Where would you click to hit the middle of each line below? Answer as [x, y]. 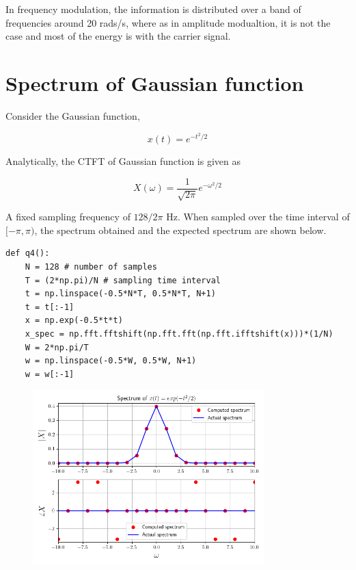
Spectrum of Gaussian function [155, 82]
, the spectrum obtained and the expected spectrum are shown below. [180, 230]
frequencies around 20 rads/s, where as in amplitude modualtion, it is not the [168, 22]
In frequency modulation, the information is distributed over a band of [153, 9]
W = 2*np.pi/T [57, 347]
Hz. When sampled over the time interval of [258, 217]
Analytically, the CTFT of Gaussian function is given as [123, 161]
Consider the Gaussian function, [73, 115]
